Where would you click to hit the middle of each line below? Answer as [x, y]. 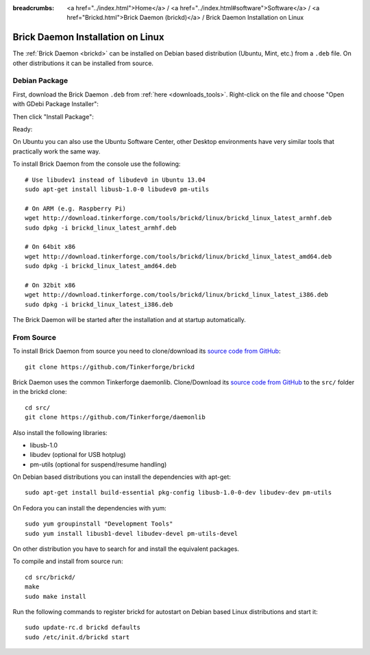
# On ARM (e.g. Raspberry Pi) [76, 208]
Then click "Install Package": [53, 116]
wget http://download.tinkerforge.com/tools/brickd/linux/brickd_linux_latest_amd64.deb [178, 256]
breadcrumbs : [34, 8]
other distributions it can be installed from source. [83, 63]
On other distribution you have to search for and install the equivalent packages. [126, 549]
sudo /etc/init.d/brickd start [77, 637]
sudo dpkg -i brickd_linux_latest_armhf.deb [101, 227]
